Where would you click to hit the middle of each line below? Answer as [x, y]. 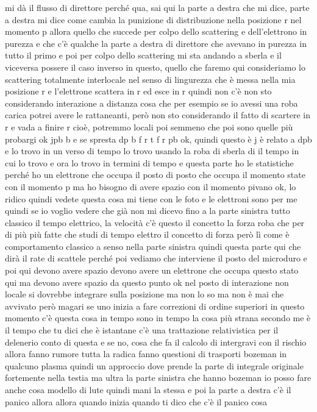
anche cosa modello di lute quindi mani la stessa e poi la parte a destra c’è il [148, 389]
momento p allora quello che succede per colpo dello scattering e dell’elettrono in [156, 31]
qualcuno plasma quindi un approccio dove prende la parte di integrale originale [154, 365]
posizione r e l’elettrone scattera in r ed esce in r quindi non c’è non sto [138, 91]
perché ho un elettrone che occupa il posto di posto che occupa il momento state [155, 175]
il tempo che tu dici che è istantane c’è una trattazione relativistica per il [142, 330]
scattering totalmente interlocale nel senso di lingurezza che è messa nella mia [150, 79]
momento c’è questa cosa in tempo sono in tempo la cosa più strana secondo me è [158, 318]
